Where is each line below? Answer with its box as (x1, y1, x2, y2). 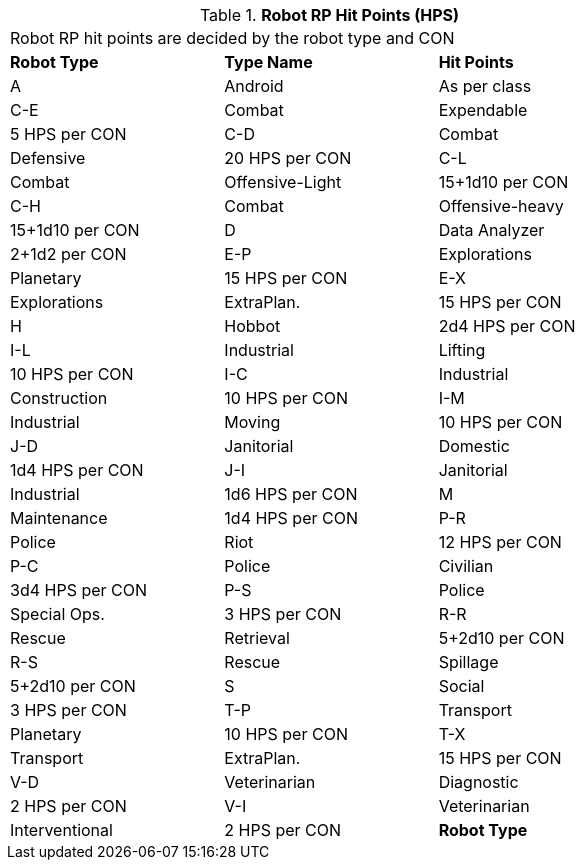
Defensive (10, 148, 86, 168)
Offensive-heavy (438, 196, 564, 216)
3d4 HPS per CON (10, 580, 148, 600)
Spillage (438, 652, 499, 672)
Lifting (438, 340, 486, 360)
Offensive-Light (224, 172, 342, 192)
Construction (10, 388, 108, 408)
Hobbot (224, 316, 281, 336)
